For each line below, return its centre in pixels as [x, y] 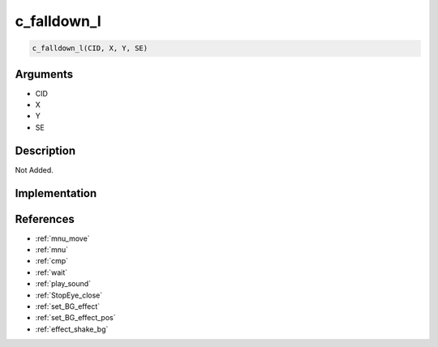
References [45, 219]
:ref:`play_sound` [63, 284]
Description [45, 150]
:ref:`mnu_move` [62, 238]
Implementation [56, 193]
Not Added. [34, 169]
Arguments [44, 74]
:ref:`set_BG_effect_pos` [75, 318]
